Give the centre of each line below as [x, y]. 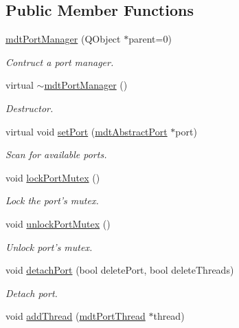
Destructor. [30, 108]
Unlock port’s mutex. [49, 247]
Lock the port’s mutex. [52, 200]
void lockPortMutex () [53, 177]
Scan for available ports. [56, 154]
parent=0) [150, 39]
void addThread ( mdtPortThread [76, 316]
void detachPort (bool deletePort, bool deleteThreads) [120, 270]
